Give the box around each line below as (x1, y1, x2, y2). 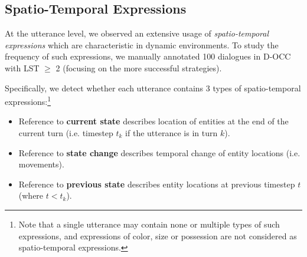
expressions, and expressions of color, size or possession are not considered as (18, 229, 297, 242)
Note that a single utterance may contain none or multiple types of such (18, 218, 280, 230)
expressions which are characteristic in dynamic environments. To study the (5, 38, 279, 51)
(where (18, 189, 44, 202)
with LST (5, 61, 40, 74)
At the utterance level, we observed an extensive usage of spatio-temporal (5, 27, 269, 39)
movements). (18, 158, 64, 170)
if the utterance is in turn (125, 127, 218, 139)
